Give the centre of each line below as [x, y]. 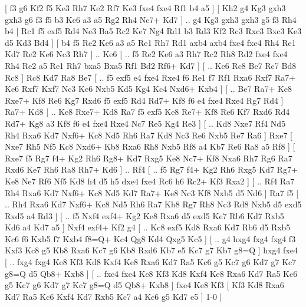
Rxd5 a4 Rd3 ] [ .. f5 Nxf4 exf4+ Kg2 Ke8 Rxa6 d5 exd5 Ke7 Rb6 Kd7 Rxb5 [144, 215]
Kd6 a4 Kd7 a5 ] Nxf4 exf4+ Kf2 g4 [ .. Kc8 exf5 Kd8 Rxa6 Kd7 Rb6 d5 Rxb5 [148, 227]
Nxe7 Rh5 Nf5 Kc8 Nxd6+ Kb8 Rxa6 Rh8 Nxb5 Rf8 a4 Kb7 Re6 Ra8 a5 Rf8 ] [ [150, 146]
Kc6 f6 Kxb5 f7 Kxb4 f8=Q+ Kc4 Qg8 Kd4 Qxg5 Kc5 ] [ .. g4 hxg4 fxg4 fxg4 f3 [150, 238]
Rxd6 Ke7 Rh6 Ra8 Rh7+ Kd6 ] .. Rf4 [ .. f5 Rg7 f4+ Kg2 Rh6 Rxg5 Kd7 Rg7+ [151, 169]
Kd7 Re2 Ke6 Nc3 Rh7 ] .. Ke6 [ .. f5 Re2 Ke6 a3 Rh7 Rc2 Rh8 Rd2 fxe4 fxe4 [146, 54]
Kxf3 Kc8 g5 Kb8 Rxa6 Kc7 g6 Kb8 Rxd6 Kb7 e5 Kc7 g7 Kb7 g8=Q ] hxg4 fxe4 [151, 250]
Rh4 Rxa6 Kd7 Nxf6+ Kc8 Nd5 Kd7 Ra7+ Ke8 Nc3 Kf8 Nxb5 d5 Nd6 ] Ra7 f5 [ [152, 192]
